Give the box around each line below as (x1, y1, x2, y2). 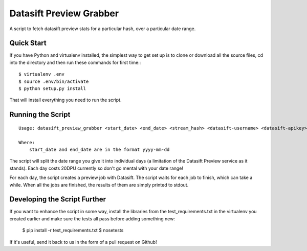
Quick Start (9, 39, 47, 48)
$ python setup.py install (18, 86, 86, 92)
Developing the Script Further (9, 195, 106, 204)
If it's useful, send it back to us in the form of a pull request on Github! (9, 239, 157, 245)
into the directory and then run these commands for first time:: (9, 59, 141, 65)
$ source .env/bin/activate (18, 78, 89, 84)
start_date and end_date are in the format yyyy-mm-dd (29, 146, 170, 152)
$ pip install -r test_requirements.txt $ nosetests (22, 227, 124, 234)
